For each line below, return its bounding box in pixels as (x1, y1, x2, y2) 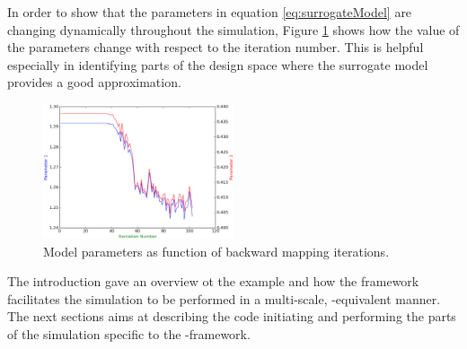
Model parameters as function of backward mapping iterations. (43, 241, 390, 260)
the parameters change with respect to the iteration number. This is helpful (7, 38, 424, 57)
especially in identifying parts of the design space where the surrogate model (7, 55, 428, 74)
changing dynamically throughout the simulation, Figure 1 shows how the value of (7, 20, 460, 39)
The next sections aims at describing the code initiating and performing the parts (7, 307, 456, 326)
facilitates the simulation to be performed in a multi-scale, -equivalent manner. (7, 289, 441, 308)
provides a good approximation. (7, 73, 181, 92)
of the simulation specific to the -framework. (7, 325, 251, 344)
